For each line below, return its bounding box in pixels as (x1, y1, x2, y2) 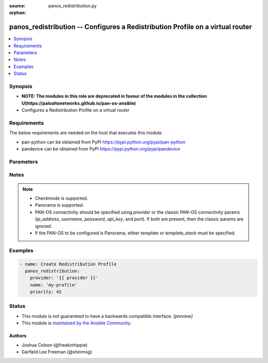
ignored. (35, 223, 52, 229)
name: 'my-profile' (30, 282, 78, 288)
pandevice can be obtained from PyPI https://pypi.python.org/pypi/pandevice (21, 146, 181, 152)
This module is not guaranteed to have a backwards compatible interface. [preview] (21, 313, 193, 319)
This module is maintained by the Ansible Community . (21, 320, 132, 326)
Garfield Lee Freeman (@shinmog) (21, 349, 92, 355)
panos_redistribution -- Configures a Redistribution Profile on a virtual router (9, 23, 252, 31)
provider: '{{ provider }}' (30, 275, 99, 281)
